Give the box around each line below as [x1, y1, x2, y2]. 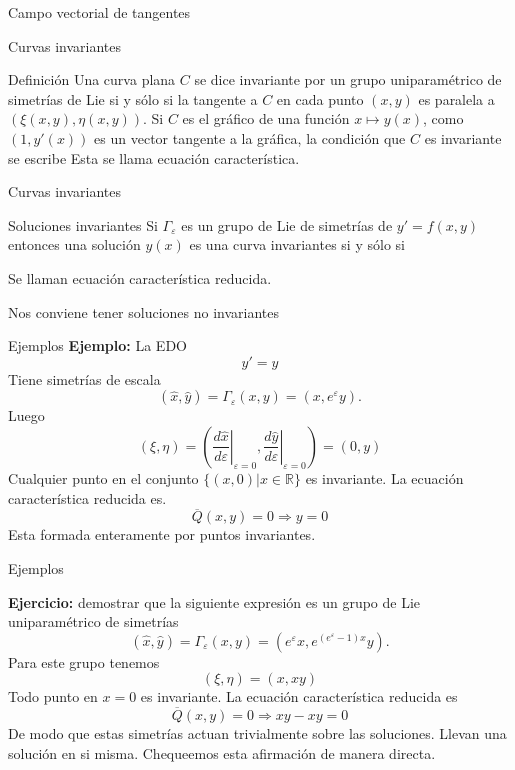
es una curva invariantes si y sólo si [189, 234, 405, 255]
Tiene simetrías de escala [8, 368, 161, 389]
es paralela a [418, 88, 495, 109]
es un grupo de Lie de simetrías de [181, 214, 393, 235]
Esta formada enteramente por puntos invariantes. [8, 524, 316, 545]
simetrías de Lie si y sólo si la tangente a [8, 88, 258, 109]
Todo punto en [8, 686, 98, 707]
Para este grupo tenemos [8, 651, 160, 672]
